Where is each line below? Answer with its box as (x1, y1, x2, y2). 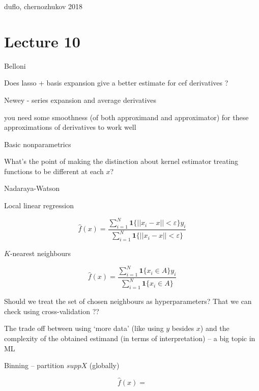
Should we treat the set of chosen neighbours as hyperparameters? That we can (4, 296, 252, 306)
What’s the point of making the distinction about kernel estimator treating (4, 156, 239, 166)
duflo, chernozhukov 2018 (4, 1, 83, 11)
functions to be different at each (4, 165, 104, 176)
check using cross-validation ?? (4, 305, 99, 316)
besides (171, 323, 194, 333)
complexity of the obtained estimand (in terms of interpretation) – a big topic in (4, 332, 255, 343)
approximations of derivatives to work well (4, 122, 136, 132)
